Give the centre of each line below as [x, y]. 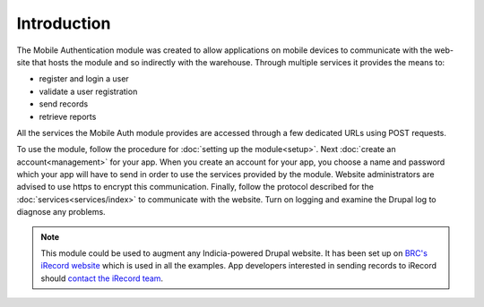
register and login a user [84, 79]
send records [64, 104]
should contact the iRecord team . [102, 278]
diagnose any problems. [61, 212]
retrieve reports [68, 116]
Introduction [64, 23]
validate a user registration [88, 91]
